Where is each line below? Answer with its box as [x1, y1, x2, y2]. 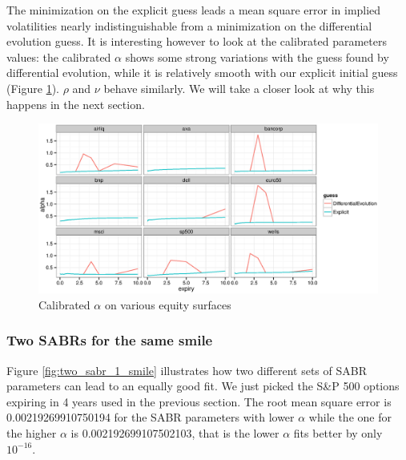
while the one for [308, 409, 392, 426]
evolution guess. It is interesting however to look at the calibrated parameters [6, 33, 387, 50]
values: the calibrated [6, 48, 111, 65]
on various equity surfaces [104, 296, 231, 313]
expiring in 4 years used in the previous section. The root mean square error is [6, 393, 392, 410]
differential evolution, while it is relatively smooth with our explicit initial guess [6, 64, 398, 81]
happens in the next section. [6, 95, 145, 112]
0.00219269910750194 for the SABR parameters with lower [6, 409, 295, 426]
